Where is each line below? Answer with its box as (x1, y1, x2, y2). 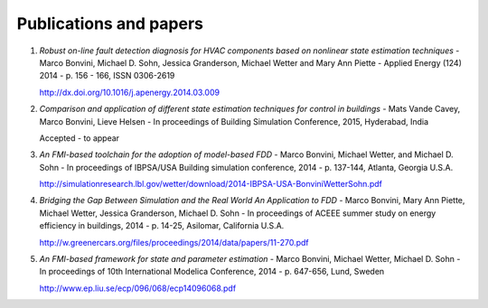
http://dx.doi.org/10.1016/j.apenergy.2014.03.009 (39, 87, 221, 98)
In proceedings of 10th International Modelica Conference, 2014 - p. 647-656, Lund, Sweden (39, 266, 385, 277)
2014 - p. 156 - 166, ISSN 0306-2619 (39, 70, 175, 81)
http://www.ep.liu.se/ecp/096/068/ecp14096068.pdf (39, 283, 237, 294)
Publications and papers (16, 14, 203, 33)
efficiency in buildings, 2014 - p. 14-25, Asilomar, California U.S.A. (39, 220, 285, 231)
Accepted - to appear (39, 132, 120, 144)
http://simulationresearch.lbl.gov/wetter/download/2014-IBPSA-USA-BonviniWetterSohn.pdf (39, 179, 383, 190)
